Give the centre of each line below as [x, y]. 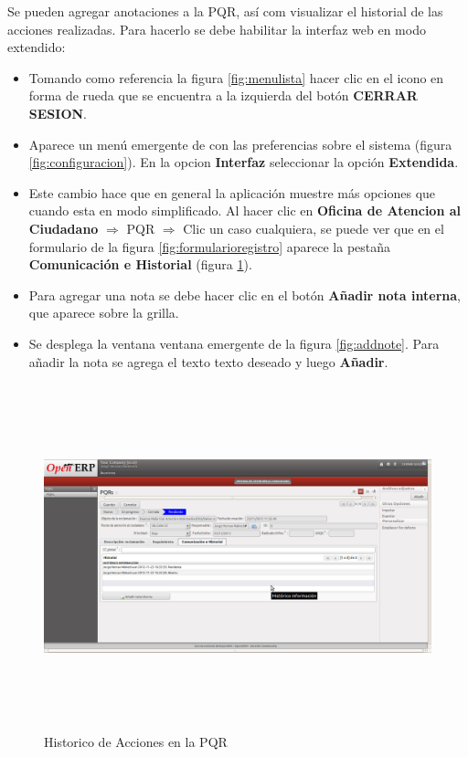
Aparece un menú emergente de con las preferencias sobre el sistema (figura [240, 144]
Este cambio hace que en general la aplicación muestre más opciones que [232, 192]
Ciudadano [64, 228]
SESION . [58, 113]
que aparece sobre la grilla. [104, 313]
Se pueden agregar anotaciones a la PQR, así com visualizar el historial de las [225, 11]
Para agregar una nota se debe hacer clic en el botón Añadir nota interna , [245, 294]
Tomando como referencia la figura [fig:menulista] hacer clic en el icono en [236, 77]
